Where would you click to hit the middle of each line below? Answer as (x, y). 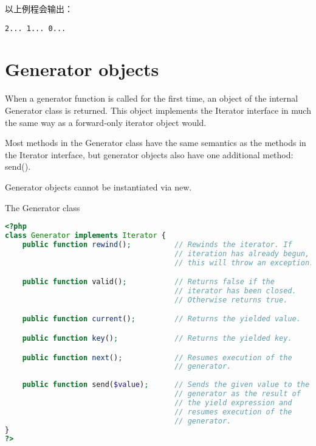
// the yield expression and (233, 402)
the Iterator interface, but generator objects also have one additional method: (149, 154)
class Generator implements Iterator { (85, 235)
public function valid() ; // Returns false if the (148, 282)
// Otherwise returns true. (231, 300)
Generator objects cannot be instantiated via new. (98, 186)
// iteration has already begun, (242, 253)
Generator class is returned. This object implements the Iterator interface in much (158, 110)
